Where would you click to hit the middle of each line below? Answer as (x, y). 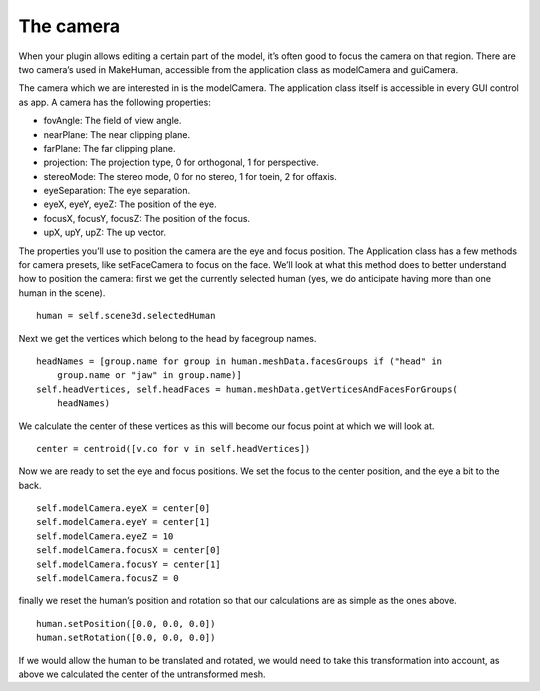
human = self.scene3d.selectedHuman (126, 316)
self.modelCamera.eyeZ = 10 (105, 536)
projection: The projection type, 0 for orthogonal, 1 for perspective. (181, 162)
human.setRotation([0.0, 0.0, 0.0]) (126, 638)
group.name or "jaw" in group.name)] (149, 375)
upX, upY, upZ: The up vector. (105, 232)
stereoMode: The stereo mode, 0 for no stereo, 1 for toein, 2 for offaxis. (190, 176)
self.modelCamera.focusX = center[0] (129, 550)
